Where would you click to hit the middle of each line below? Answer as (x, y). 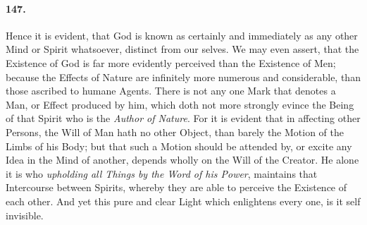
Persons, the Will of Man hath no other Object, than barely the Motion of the (175, 132)
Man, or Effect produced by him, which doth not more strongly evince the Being (180, 104)
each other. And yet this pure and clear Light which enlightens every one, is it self (183, 201)
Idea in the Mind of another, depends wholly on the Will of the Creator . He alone (182, 160)
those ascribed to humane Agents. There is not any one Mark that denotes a (171, 91)
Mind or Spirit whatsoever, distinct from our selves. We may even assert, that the (182, 49)
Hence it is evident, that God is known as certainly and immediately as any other (182, 35)
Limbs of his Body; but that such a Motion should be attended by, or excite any (179, 146)
